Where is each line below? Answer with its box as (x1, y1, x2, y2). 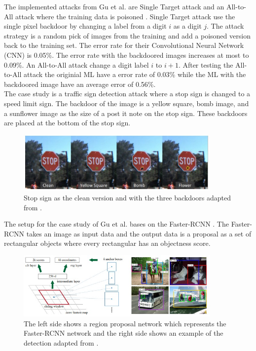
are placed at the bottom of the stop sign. (4, 117, 131, 128)
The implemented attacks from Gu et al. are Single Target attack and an (4, 1, 224, 11)
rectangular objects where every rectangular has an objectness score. (4, 238, 211, 248)
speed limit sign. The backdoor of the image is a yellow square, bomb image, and (4, 98, 249, 108)
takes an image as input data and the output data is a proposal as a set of (26, 228, 252, 238)
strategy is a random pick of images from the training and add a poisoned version (4, 30, 251, 40)
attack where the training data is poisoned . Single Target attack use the (15, 11, 235, 21)
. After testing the (178, 59, 233, 70)
